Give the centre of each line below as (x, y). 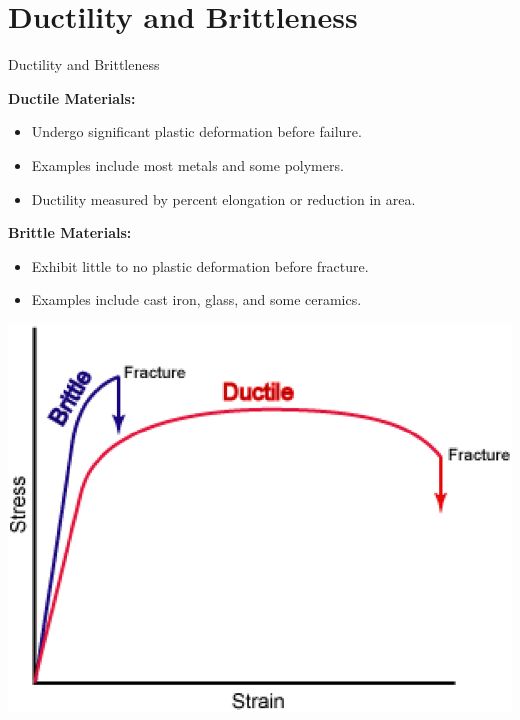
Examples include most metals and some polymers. (187, 164)
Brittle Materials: (70, 232)
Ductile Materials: (72, 97)
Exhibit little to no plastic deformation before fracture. (200, 265)
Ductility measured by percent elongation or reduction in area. (223, 198)
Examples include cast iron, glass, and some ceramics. (196, 299)
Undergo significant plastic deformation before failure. (196, 131)
